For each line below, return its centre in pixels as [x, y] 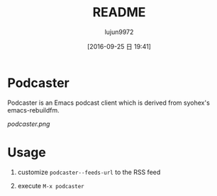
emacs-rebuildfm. [33, 110]
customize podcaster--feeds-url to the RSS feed [89, 172]
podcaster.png [29, 124]
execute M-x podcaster [51, 185]
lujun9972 [119, 32]
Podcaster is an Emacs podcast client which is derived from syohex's [109, 103]
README [119, 12]
